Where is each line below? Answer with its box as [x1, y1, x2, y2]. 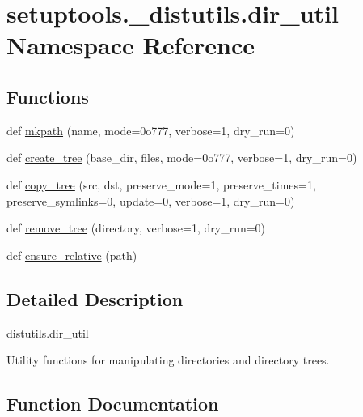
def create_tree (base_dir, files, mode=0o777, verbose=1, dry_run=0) [6, 149, 357, 166]
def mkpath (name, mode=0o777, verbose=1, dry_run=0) [6, 121, 295, 138]
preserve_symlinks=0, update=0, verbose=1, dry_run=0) [6, 192, 295, 209]
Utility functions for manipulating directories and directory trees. [6, 351, 330, 368]
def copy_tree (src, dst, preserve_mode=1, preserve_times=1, [6, 176, 316, 193]
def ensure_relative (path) [6, 246, 137, 263]
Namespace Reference [6, 28, 255, 62]
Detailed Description [6, 286, 184, 311]
